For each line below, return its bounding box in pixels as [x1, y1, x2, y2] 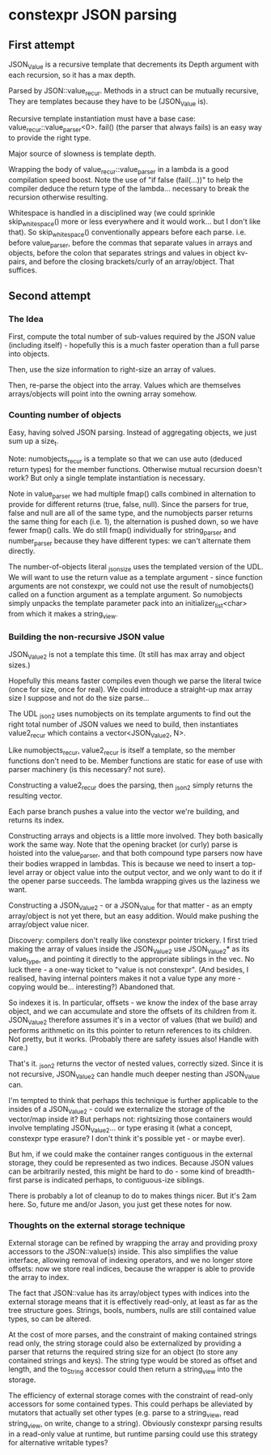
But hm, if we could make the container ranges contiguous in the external [8, 1149, 253, 1159]
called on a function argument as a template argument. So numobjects [8, 590, 243, 599]
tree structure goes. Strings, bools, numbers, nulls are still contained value [8, 1306, 256, 1316]
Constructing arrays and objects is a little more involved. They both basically [8, 831, 264, 841]
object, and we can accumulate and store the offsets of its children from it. [8, 1006, 257, 1016]
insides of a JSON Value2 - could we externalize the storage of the [8, 1104, 225, 1116]
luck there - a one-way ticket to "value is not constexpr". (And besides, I [8, 965, 249, 975]
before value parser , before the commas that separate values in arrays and [8, 238, 252, 249]
